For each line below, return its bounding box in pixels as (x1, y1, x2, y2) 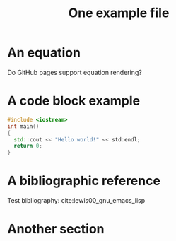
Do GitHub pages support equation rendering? (7, 68, 143, 76)
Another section (7, 221, 105, 237)
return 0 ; (13, 143, 42, 150)
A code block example (7, 93, 140, 109)
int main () (7, 122, 40, 130)
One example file (68, 5, 170, 21)
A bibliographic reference (7, 173, 161, 189)
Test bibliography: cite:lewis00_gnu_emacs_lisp (7, 196, 146, 205)
